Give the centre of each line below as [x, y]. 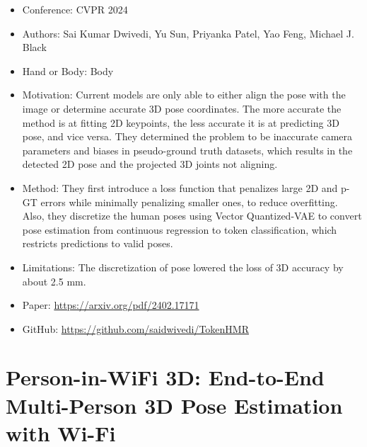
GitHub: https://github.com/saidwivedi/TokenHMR [135, 328]
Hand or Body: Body [68, 70]
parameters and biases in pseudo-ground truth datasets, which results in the [187, 150]
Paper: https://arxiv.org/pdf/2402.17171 [111, 305]
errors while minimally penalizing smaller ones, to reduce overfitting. [189, 202]
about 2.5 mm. [54, 281]
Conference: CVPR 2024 [75, 9]
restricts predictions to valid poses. [98, 243]
